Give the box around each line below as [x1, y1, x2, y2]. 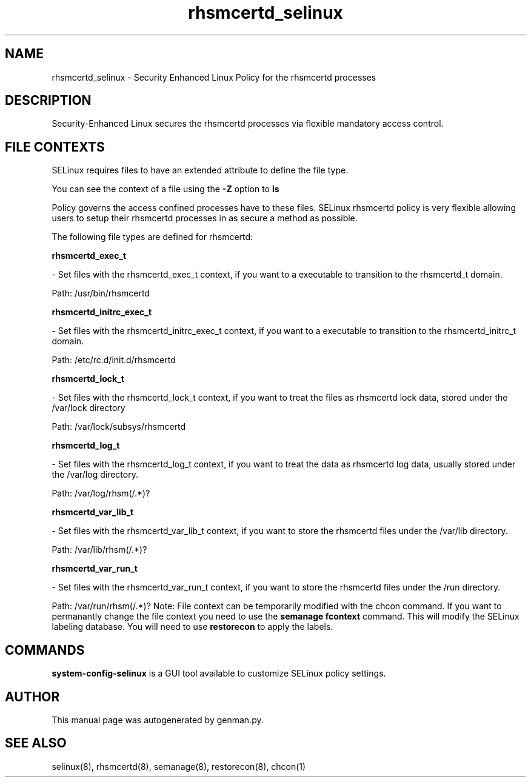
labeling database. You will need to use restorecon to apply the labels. [52, 621, 333, 632]
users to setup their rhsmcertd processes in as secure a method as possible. [52, 213, 358, 224]
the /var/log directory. [52, 469, 138, 480]
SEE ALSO [5, 735, 67, 751]
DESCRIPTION [5, 93, 92, 109]
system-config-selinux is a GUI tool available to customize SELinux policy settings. [52, 668, 386, 679]
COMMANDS [5, 642, 85, 658]
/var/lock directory [52, 403, 125, 413]
